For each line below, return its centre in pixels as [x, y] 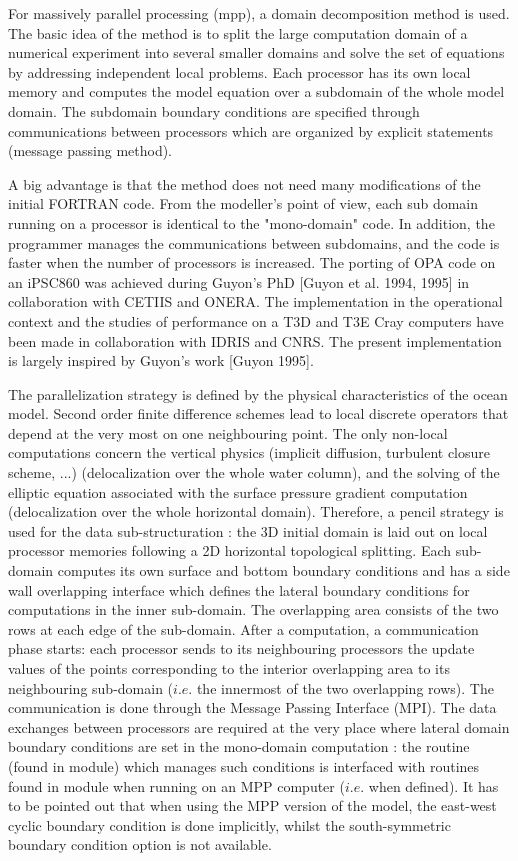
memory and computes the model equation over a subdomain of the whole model [256, 91]
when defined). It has [433, 785]
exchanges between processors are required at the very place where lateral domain [259, 726]
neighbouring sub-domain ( [91, 687]
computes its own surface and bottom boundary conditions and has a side [283, 570]
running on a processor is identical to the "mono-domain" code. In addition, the [251, 222]
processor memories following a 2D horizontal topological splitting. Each [230, 550]
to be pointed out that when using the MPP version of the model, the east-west [252, 805]
